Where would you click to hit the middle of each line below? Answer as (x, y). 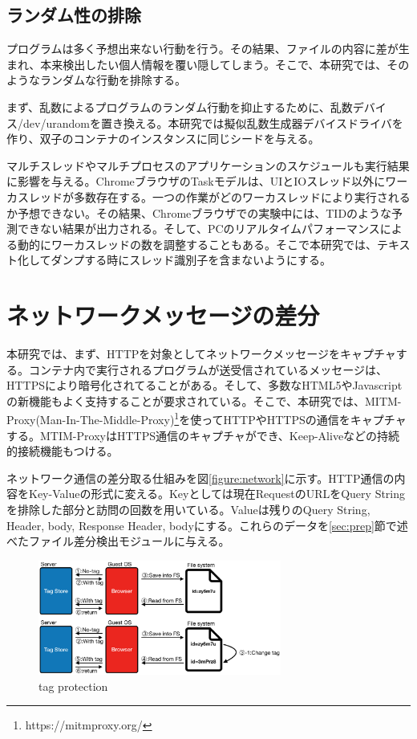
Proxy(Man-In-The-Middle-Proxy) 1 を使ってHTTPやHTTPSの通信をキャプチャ (206, 418)
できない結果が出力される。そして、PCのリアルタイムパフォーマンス (198, 229)
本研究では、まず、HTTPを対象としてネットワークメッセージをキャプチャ (201, 354)
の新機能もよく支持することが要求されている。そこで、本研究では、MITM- (204, 400)
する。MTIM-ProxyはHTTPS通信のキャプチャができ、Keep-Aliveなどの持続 (203, 435)
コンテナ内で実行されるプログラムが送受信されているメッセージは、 (208, 369)
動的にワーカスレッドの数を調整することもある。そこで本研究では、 (197, 244)
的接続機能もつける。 (63, 451)
